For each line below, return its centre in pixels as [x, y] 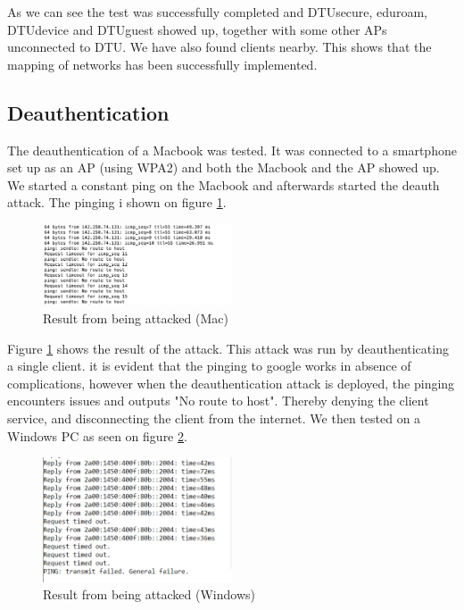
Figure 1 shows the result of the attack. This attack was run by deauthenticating [228, 348]
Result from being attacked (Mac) [136, 318]
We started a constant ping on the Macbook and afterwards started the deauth [224, 184]
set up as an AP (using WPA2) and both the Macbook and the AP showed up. [224, 167]
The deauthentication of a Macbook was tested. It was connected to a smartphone [232, 150]
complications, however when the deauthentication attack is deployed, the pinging [231, 383]
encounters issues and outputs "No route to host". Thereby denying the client [218, 401]
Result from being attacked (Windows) [149, 594]
